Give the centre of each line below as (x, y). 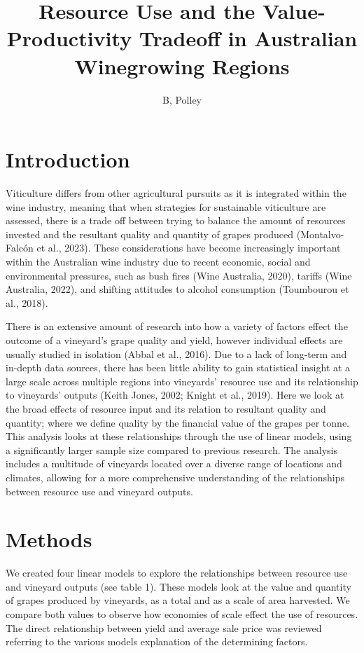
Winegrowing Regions (182, 66)
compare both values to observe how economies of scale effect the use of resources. (182, 614)
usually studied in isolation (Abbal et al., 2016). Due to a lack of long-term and (176, 353)
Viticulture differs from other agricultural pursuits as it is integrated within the (176, 193)
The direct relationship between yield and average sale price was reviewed (164, 627)
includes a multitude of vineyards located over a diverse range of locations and (174, 463)
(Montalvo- (320, 234)
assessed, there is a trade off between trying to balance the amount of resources (176, 220)
